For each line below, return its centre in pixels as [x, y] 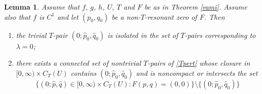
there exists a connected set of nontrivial [79, 63]
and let [68, 16]
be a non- [126, 16]
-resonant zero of [171, 16]
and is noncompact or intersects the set [197, 73]
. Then [214, 16]
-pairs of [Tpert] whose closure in [199, 63]
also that [17, 16]
